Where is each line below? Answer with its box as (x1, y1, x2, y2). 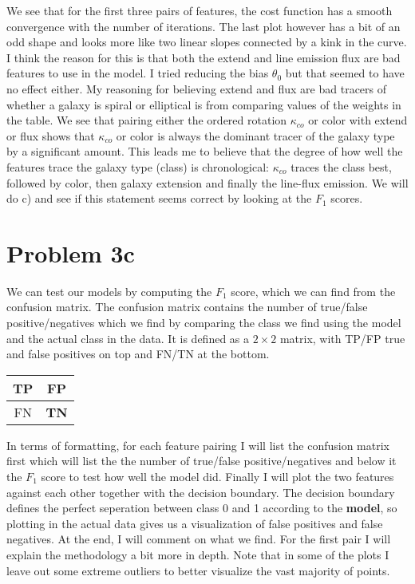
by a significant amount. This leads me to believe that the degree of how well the (6, 143, 403, 160)
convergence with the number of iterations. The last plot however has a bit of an (6, 18, 401, 34)
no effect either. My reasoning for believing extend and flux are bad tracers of (6, 80, 387, 97)
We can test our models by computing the (6, 282, 212, 299)
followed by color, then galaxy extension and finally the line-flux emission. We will (6, 174, 409, 191)
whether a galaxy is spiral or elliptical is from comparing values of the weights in (6, 96, 401, 112)
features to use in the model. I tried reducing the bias (6, 65, 269, 81)
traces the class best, (290, 158, 392, 175)
